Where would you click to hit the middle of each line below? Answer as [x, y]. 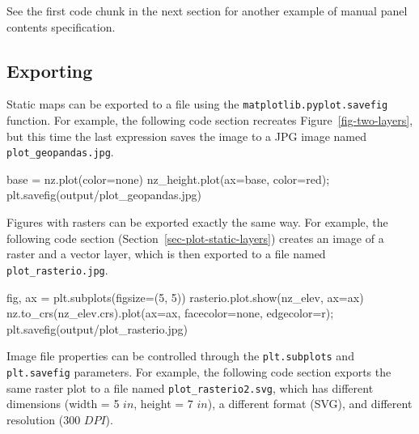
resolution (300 [44, 419]
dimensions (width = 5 [63, 404]
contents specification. [61, 26]
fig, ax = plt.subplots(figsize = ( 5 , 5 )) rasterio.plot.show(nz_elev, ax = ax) [185, 297]
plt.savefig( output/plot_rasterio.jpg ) [97, 328]
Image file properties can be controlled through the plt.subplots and [180, 356]
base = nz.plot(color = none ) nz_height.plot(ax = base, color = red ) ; [168, 179]
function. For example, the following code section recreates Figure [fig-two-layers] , [210, 120]
